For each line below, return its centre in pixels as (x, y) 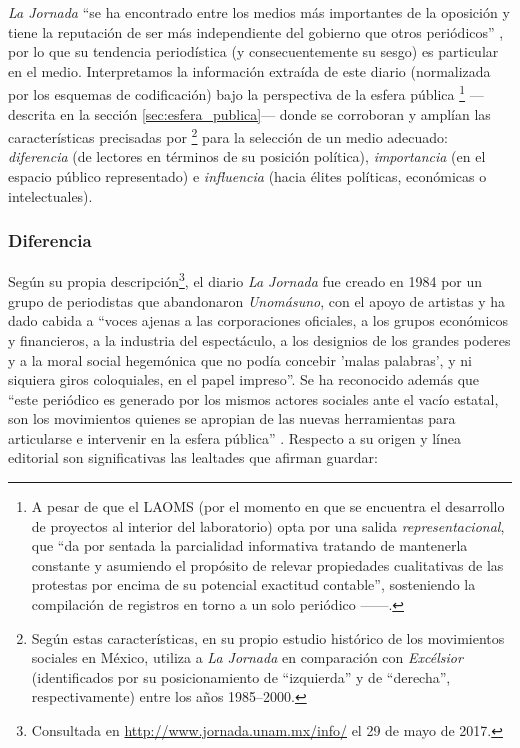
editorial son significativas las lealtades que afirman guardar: (193, 457)
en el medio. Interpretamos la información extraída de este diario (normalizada (249, 70)
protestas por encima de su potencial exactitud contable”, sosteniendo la (253, 584)
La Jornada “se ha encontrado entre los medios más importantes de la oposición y (259, 12)
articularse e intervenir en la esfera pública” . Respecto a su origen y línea (234, 437)
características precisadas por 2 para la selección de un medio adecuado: (228, 135)
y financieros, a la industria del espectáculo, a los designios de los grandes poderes (259, 339)
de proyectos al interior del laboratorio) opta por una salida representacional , (268, 525)
